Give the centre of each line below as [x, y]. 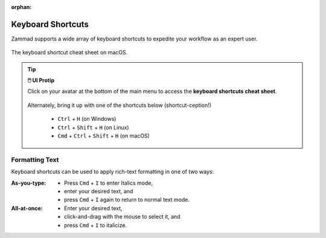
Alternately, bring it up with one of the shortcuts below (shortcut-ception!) [119, 105]
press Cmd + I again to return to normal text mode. [127, 200]
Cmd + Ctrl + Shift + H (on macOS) [104, 136]
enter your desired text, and [99, 191]
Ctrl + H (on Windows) [87, 119]
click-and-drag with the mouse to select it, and [122, 217]
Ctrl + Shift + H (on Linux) [93, 127]
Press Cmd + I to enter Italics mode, [109, 183]
